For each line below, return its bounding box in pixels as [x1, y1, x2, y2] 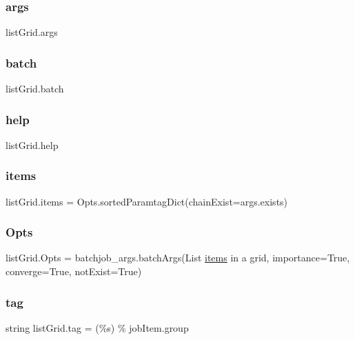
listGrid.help [6, 137, 59, 152]
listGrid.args [6, 25, 58, 39]
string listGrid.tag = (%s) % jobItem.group [6, 320, 189, 334]
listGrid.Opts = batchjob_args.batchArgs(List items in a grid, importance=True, [6, 250, 350, 265]
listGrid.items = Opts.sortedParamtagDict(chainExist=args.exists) [6, 194, 288, 208]
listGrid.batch [6, 81, 64, 96]
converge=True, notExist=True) [6, 264, 142, 279]
